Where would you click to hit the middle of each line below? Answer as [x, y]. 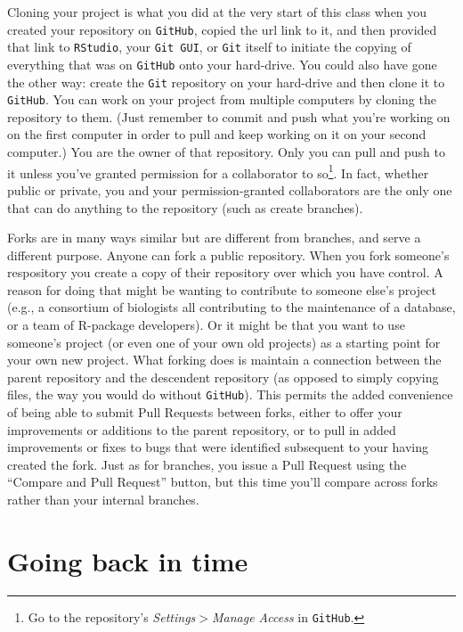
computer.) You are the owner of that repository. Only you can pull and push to [226, 152]
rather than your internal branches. [103, 500]
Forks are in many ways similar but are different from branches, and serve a [214, 238]
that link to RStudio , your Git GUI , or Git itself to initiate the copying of [209, 47]
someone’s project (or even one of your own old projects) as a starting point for [224, 342]
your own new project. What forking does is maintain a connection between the [224, 360]
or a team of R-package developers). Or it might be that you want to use [206, 325]
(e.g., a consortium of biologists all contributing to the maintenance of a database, [231, 307]
